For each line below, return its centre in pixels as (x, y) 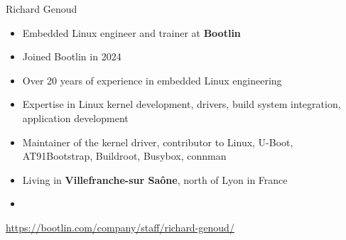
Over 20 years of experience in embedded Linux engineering (152, 80)
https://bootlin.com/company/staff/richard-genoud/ (120, 227)
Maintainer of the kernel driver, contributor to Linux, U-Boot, (158, 142)
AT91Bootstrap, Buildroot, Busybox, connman (124, 156)
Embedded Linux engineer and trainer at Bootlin (131, 32)
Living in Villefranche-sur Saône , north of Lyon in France (155, 179)
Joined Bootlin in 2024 (72, 56)
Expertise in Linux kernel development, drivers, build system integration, (182, 104)
